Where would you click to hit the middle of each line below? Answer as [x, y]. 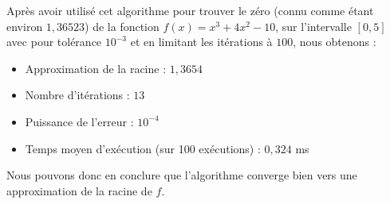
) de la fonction [122, 26]
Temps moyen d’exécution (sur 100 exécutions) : [143, 148]
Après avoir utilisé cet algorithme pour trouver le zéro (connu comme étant [190, 10]
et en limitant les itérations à [201, 42]
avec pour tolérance [54, 42]
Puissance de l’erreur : [79, 121]
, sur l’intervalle [313, 26]
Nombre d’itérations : [77, 95]
